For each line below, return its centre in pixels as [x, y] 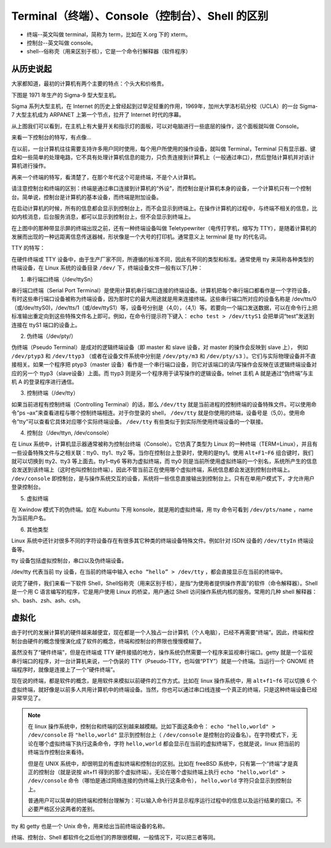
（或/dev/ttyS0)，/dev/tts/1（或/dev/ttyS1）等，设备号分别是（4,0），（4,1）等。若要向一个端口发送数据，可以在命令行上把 [165, 308]
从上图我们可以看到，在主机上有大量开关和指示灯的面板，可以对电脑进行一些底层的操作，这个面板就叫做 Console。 [157, 126]
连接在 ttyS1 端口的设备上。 [46, 325]
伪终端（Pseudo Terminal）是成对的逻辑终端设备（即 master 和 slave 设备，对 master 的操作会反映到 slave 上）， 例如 [160, 348]
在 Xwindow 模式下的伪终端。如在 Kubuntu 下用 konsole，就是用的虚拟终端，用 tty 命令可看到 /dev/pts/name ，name [162, 510]
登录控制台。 [28, 487]
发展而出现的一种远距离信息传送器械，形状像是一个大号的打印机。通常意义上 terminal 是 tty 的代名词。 [141, 237]
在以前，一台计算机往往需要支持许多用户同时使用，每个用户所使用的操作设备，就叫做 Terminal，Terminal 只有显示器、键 [163, 149]
